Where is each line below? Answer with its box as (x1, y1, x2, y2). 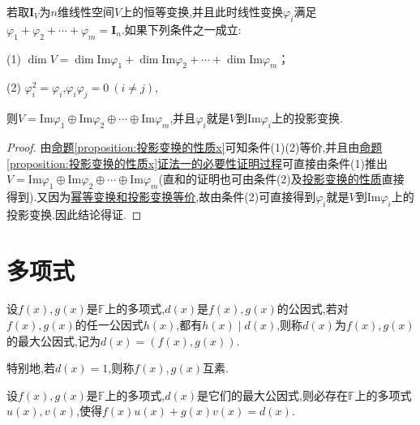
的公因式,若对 (276, 300, 349, 317)
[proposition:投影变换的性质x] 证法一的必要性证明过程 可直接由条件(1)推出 (6, 154, 388, 171)
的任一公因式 (75, 316, 144, 333)
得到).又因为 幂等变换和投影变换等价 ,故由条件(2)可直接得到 (6, 187, 316, 204)
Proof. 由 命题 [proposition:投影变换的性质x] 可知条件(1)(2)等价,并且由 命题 (6, 138, 383, 155)
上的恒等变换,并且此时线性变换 (121, 3, 284, 19)
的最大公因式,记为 (6, 332, 101, 349)
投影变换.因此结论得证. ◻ (6, 205, 142, 222)
